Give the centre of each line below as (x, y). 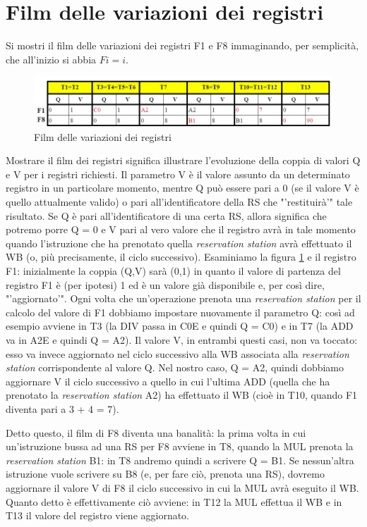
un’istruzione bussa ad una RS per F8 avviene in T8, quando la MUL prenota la (180, 446)
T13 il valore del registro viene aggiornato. (98, 515)
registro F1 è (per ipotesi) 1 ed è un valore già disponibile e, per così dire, (165, 284)
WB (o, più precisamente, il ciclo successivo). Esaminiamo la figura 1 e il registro (181, 257)
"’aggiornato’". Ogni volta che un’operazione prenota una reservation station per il (183, 298)
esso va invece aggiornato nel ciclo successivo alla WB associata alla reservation (178, 353)
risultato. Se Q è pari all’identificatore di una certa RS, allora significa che (166, 215)
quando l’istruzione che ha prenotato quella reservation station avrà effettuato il (179, 243)
